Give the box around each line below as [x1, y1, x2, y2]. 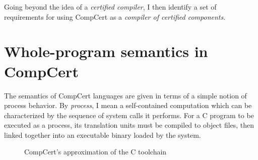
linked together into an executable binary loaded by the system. [4, 129, 201, 140]
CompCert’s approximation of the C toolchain [24, 146, 167, 157]
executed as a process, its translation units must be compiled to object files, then [4, 120, 254, 130]
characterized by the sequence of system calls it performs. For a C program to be [4, 110, 254, 120]
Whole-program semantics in [4, 41, 208, 62]
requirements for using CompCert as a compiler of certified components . [4, 11, 226, 22]
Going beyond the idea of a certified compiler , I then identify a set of [4, 2, 217, 12]
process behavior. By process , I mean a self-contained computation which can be [4, 100, 252, 111]
